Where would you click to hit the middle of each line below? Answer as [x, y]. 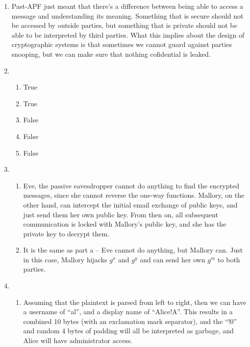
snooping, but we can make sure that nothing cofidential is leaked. [111, 54]
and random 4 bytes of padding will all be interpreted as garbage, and [128, 331]
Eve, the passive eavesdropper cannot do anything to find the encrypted [131, 185]
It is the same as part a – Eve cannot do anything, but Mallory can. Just [133, 250]
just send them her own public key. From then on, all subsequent [121, 214]
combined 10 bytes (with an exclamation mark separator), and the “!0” [130, 321]
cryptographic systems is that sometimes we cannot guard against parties [122, 44]
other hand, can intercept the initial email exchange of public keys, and [130, 204]
